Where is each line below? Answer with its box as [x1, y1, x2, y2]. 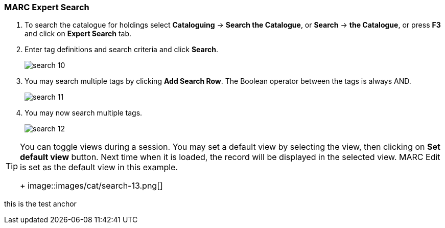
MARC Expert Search [4, 2, 89, 12]
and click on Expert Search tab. [25, 29, 132, 38]
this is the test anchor [4, 199, 77, 209]
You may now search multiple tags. [25, 108, 143, 118]
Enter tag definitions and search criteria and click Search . [25, 45, 219, 54]
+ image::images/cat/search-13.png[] [20, 180, 163, 191]
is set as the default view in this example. [20, 162, 178, 173]
